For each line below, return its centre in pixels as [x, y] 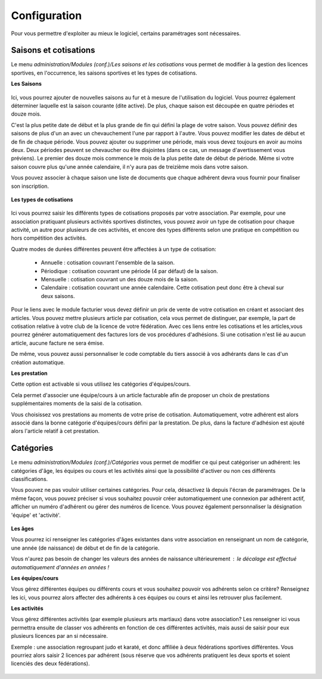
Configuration [47, 15]
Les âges [22, 528]
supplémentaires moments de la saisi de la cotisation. [77, 404]
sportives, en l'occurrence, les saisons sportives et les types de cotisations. [104, 73]
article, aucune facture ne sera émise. [58, 343]
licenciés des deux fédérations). [50, 664]
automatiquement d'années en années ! [60, 567]
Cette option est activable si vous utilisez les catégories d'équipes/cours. [101, 384]
